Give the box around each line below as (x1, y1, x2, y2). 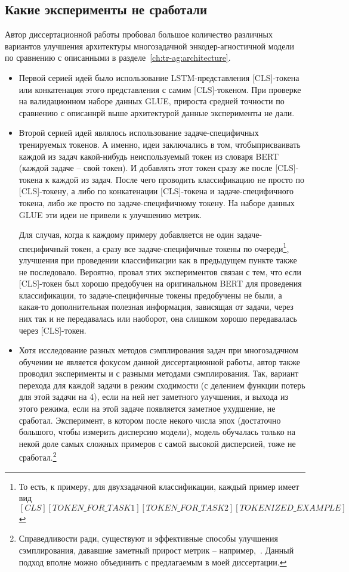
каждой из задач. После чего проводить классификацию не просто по (52, 173, 304, 185)
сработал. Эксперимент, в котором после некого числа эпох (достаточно (18, 414, 281, 426)
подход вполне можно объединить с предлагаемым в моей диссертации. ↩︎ (18, 555, 287, 568)
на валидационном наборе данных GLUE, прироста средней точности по (18, 95, 285, 107)
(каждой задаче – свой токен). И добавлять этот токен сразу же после (18, 161, 273, 174)
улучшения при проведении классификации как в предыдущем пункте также (18, 253, 297, 266)
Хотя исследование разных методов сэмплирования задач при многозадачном (18, 344, 298, 356)
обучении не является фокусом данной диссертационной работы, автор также (18, 355, 301, 368)
